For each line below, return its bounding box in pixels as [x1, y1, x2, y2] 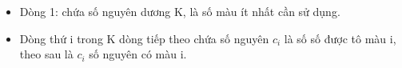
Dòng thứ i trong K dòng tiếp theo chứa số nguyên [19, 30, 269, 46]
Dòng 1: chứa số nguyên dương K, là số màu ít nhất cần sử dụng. [19, 3, 340, 19]
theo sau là [19, 46, 74, 62]
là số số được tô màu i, [284, 30, 396, 46]
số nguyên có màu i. [89, 46, 187, 62]
